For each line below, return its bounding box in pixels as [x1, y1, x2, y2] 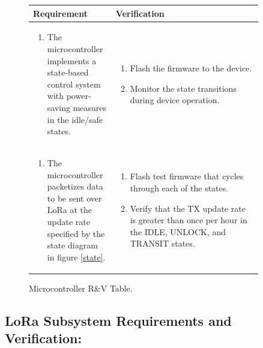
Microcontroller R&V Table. [29, 281, 133, 294]
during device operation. [130, 94, 220, 106]
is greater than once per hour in [130, 214, 247, 226]
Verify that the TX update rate [130, 202, 246, 214]
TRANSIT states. [130, 237, 195, 250]
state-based [47, 66, 89, 79]
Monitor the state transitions [130, 82, 237, 94]
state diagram [47, 239, 98, 251]
